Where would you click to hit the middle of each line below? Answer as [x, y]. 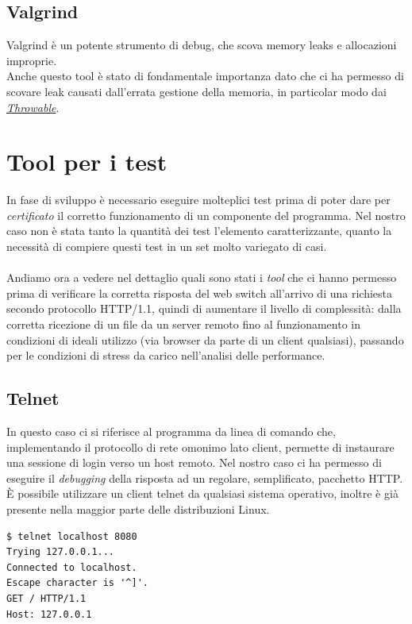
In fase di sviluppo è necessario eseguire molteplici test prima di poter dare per [198, 200]
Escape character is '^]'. [77, 583]
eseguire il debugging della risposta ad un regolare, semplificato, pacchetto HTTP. [205, 478]
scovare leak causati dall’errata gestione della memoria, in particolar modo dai [196, 91]
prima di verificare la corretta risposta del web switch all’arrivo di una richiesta [199, 293]
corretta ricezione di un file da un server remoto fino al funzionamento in [183, 324]
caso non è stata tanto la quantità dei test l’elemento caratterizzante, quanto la [199, 231]
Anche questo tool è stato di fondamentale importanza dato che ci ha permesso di [205, 76]
